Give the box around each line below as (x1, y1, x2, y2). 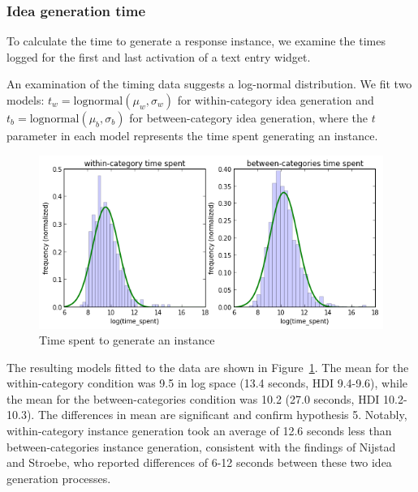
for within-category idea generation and (177, 92, 374, 108)
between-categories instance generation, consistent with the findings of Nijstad (6, 438, 396, 455)
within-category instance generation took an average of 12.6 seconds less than (6, 422, 392, 439)
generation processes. (6, 469, 111, 486)
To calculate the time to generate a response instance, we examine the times (6, 32, 386, 49)
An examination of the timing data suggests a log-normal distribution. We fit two (6, 75, 412, 92)
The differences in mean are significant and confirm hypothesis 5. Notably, (37, 406, 407, 423)
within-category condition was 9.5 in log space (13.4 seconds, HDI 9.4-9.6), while (6, 374, 408, 391)
